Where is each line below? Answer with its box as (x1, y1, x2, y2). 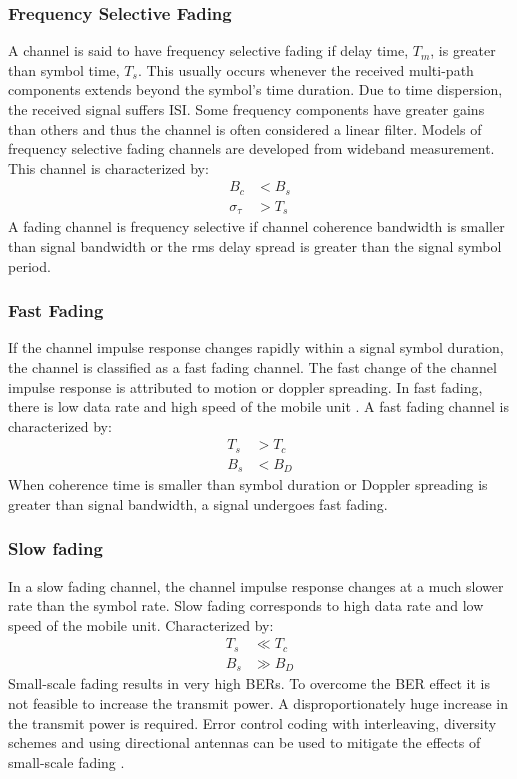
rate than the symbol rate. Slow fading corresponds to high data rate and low (8, 595, 484, 616)
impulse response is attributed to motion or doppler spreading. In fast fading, (8, 376, 483, 397)
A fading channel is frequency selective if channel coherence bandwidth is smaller (8, 216, 505, 237)
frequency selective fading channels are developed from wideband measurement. (8, 138, 495, 159)
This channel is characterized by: (8, 157, 209, 178)
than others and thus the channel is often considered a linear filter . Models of (8, 118, 482, 139)
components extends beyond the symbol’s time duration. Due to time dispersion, (8, 79, 503, 100)
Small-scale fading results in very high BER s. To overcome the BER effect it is (8, 673, 490, 694)
